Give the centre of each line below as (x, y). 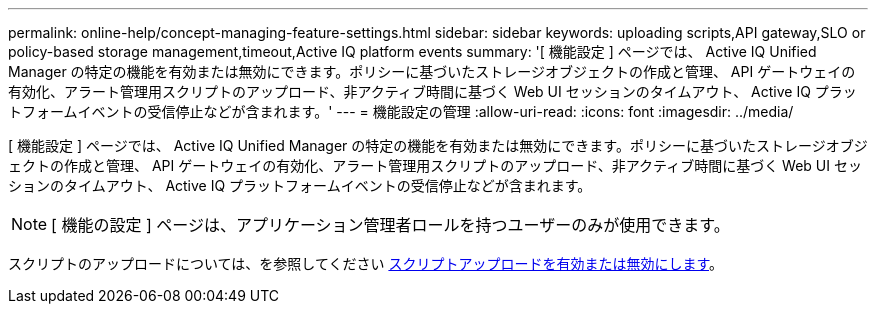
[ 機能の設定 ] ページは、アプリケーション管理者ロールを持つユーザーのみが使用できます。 (390, 225)
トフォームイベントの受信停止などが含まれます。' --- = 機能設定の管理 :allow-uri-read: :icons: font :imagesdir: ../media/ (401, 111)
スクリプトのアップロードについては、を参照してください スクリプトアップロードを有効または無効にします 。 (366, 263)
